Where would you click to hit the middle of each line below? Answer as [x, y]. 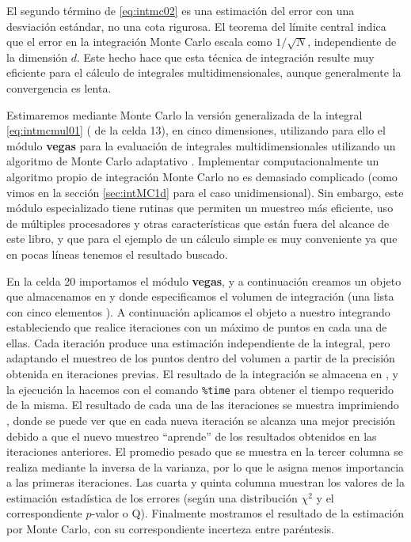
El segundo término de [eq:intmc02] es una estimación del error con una [181, 10]
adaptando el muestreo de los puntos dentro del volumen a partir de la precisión [201, 358]
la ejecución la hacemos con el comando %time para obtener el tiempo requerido [200, 389]
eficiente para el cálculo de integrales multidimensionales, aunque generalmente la [204, 72]
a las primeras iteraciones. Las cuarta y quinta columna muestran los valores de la [205, 482]
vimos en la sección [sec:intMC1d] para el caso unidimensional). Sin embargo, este [205, 192]
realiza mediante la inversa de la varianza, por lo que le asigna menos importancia [205, 466]
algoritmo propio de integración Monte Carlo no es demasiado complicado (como [202, 176]
